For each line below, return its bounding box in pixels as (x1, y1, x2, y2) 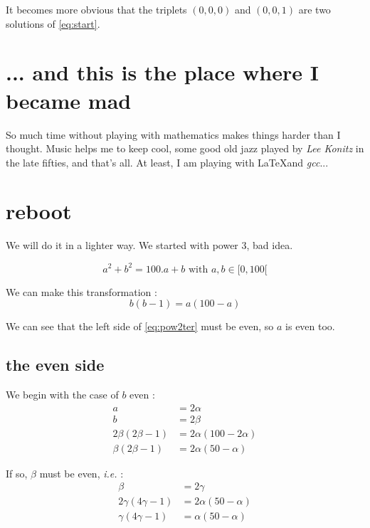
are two (298, 2, 331, 16)
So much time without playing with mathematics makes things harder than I (6, 127, 341, 142)
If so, (6, 465, 28, 480)
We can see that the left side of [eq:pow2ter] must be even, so (6, 319, 274, 334)
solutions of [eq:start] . (6, 16, 100, 31)
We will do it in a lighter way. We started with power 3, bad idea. (6, 238, 293, 253)
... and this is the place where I (6, 58, 319, 87)
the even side (6, 354, 105, 376)
